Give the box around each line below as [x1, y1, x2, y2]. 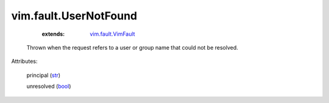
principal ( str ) [26, 71, 61, 79]
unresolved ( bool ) [26, 82, 71, 90]
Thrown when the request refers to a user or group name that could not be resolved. [26, 44, 239, 51]
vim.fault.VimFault [90, 30, 135, 38]
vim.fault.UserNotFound [11, 9, 138, 22]
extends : [41, 30, 65, 38]
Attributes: [11, 58, 38, 65]
